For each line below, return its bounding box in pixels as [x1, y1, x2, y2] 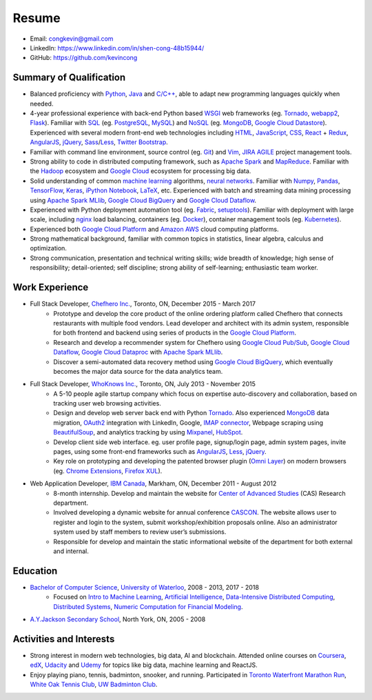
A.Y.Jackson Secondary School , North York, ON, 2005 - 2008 [30, 615, 206, 623]
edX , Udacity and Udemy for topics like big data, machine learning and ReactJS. [30, 661, 258, 669]
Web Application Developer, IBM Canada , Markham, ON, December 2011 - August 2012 [30, 479, 277, 488]
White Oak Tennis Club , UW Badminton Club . [30, 680, 158, 689]
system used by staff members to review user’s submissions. [53, 528, 227, 536]
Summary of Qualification [12, 72, 126, 83]
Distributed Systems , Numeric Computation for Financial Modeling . [53, 602, 243, 610]
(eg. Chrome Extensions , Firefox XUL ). [53, 466, 163, 475]
